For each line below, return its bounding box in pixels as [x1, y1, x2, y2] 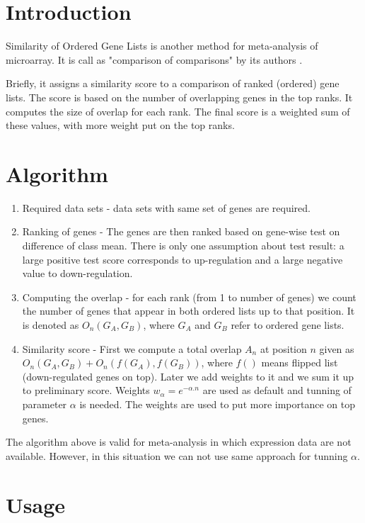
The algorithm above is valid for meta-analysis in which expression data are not [6, 434, 352, 449]
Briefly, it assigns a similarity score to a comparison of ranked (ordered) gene [6, 76, 340, 91]
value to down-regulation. [22, 266, 133, 281]
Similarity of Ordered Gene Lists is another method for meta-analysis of [6, 38, 318, 53]
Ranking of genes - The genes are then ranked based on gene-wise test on [22, 224, 340, 239]
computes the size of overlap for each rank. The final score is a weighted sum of [6, 103, 350, 118]
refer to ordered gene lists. [231, 317, 344, 332]
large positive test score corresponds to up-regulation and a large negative [22, 252, 343, 266]
